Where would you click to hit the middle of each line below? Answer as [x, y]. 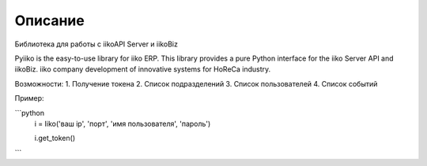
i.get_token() [55, 138]
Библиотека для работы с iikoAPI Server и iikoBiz [96, 44]
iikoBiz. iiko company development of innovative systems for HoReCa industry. [143, 69]
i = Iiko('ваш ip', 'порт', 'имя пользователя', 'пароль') [123, 124]
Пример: [29, 98]
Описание [49, 20]
